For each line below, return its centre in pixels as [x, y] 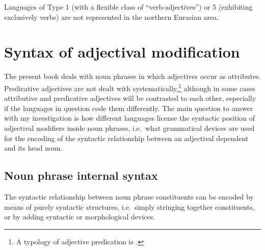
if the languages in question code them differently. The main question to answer [129, 108]
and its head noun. [33, 148]
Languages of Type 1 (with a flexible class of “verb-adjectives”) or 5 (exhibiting [128, 7]
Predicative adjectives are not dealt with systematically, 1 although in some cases [130, 87]
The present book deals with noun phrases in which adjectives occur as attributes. [132, 76]
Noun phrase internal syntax [81, 175]
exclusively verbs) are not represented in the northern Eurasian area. [112, 17]
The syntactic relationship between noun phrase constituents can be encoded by [129, 196]
